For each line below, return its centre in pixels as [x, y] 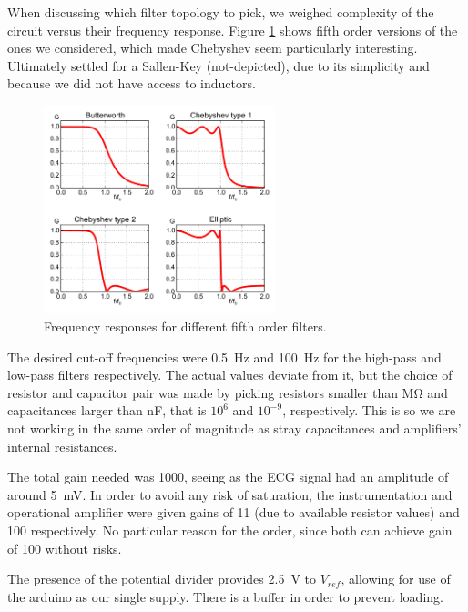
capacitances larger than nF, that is [107, 410]
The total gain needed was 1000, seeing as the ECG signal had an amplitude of [228, 477]
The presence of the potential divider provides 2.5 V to [162, 579]
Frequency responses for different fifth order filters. [185, 326]
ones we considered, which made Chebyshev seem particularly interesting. [213, 48]
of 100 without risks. [65, 548]
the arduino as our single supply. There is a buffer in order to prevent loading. [225, 596]
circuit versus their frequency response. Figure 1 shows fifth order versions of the [233, 30]
